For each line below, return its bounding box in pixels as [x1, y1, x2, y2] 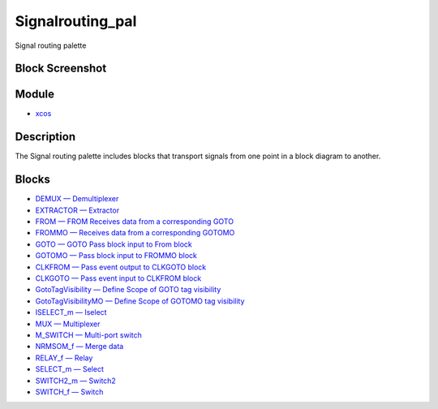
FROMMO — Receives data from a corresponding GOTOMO [35, 228, 235, 238]
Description [15, 130, 76, 144]
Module [15, 88, 54, 101]
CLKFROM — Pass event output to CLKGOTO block [35, 262, 207, 272]
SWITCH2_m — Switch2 [35, 376, 117, 385]
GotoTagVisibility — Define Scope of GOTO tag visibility [35, 285, 221, 295]
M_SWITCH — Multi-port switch [35, 329, 142, 340]
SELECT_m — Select [35, 364, 105, 374]
